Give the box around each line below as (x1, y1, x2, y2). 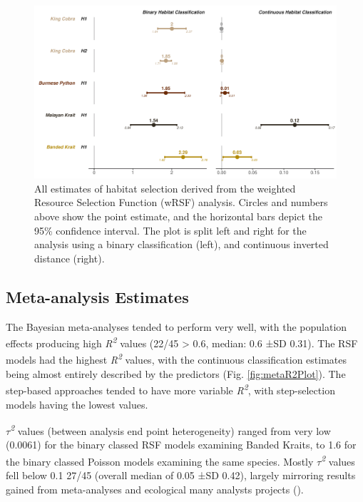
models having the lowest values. (6, 396, 148, 411)
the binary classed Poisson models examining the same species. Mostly (6, 454, 314, 468)
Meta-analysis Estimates (6, 285, 189, 307)
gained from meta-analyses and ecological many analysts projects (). (6, 481, 304, 496)
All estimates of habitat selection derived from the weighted (34, 180, 296, 195)
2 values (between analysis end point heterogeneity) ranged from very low (10, 421, 331, 438)
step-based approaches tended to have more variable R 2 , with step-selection (6, 381, 335, 397)
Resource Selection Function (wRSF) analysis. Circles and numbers (34, 195, 328, 210)
